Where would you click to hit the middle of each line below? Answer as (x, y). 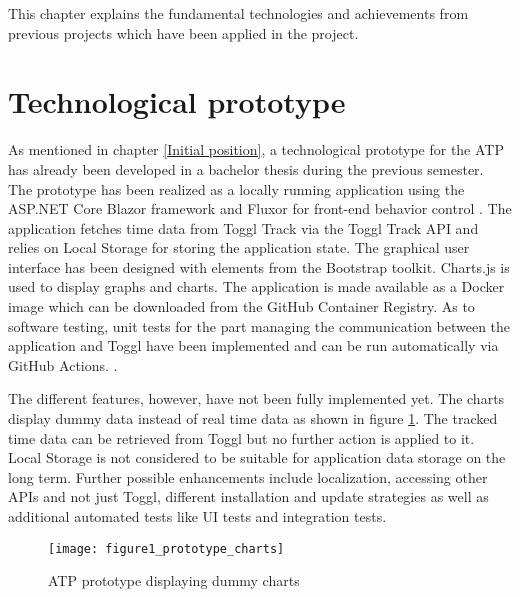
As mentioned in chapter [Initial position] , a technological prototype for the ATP (256, 149)
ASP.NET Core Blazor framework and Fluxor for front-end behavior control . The (260, 208)
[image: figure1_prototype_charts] (166, 548)
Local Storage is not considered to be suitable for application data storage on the (257, 457)
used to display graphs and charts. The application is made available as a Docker (256, 286)
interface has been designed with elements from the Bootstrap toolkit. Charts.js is (259, 266)
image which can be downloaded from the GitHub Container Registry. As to (241, 306)
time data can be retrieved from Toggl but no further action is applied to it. (241, 437)
